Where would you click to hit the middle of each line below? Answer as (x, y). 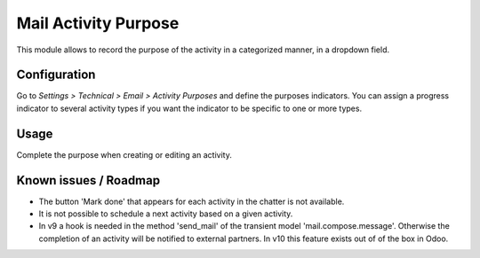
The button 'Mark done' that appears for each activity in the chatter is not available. (192, 201)
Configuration (56, 75)
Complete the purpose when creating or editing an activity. (124, 154)
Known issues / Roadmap (88, 180)
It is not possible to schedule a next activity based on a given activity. (166, 214)
